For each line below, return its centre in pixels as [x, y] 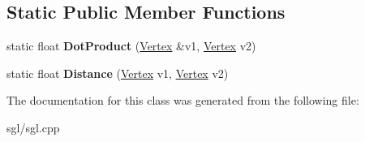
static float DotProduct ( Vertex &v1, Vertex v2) [131, 46]
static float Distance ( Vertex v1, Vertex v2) [118, 73]
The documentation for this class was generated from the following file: [183, 100]
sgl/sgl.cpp [33, 127]
